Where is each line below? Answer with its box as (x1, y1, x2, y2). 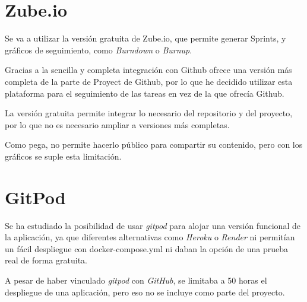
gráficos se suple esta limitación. (5, 150, 122, 162)
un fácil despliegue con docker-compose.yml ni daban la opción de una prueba (5, 242, 289, 255)
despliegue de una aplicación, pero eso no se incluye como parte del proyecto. (5, 285, 285, 298)
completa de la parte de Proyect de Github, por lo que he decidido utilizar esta (5, 75, 293, 87)
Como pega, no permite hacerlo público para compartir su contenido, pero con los (5, 138, 303, 151)
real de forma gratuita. (5, 254, 87, 266)
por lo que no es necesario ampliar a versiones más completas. (5, 118, 230, 131)
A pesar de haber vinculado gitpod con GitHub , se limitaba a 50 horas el (5, 274, 267, 286)
